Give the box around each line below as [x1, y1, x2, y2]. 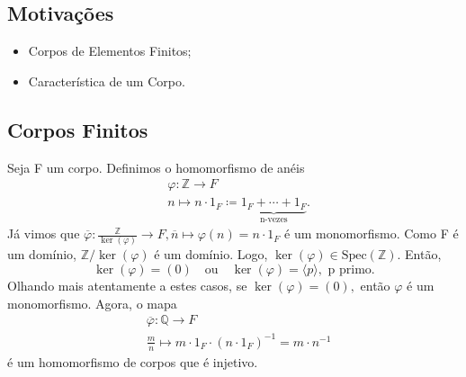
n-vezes [259, 214, 288, 224]
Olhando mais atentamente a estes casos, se [7, 276, 247, 295]
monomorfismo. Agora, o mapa [7, 293, 177, 312]
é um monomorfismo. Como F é [284, 224, 459, 243]
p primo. [327, 264, 375, 277]
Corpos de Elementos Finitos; [28, 41, 192, 60]
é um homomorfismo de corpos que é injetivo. [7, 352, 258, 371]
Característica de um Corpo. [28, 71, 185, 90]
